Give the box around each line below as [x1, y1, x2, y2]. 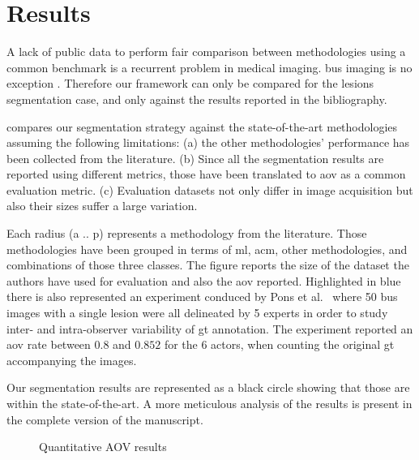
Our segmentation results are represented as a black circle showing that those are [6, 379, 410, 396]
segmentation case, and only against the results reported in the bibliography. [6, 90, 387, 107]
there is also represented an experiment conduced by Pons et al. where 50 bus [6, 288, 398, 305]
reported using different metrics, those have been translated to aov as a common [6, 166, 406, 183]
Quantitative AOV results [39, 438, 167, 455]
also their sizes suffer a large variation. [6, 197, 198, 214]
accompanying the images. [6, 351, 137, 368]
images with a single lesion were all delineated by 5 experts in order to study [6, 304, 388, 321]
